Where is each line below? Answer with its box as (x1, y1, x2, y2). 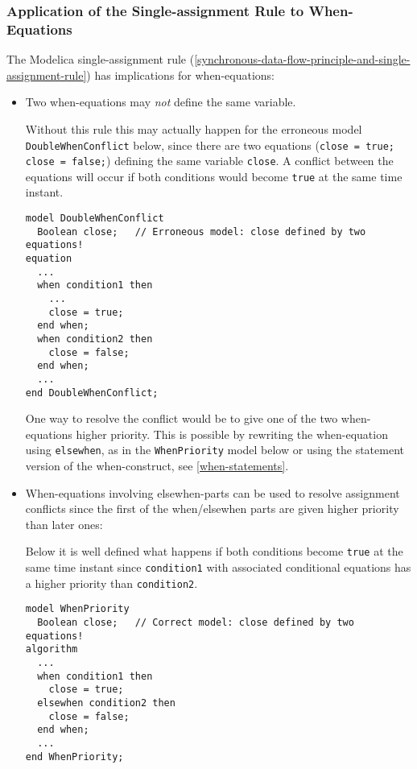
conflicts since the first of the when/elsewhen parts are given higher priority (25, 500, 399, 517)
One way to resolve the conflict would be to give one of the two (25, 410, 338, 427)
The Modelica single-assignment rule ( (6, 51, 195, 68)
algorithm (25, 643, 78, 655)
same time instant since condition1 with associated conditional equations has (25, 559, 411, 576)
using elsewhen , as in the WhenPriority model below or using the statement (25, 441, 404, 458)
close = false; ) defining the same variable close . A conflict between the (25, 152, 394, 169)
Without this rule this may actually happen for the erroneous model (25, 120, 362, 137)
